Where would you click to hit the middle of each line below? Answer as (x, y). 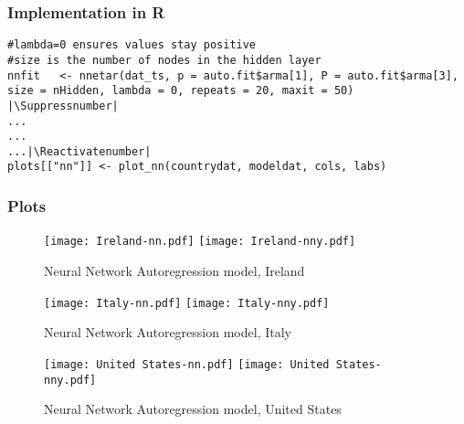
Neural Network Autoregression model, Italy (168, 332)
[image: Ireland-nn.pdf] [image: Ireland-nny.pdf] (200, 242)
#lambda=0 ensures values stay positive (132, 45)
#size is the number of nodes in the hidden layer (164, 60)
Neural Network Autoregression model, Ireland (174, 270)
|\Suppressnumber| (63, 106)
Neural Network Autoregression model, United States (193, 409)
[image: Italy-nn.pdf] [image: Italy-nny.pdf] (187, 303)
